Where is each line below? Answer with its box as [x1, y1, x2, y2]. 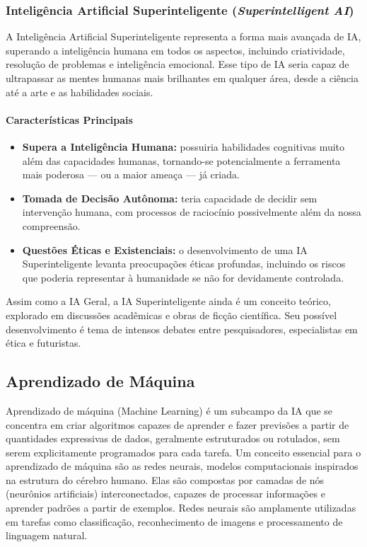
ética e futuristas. [6, 335, 81, 350]
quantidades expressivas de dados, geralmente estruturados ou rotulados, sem [6, 431, 340, 446]
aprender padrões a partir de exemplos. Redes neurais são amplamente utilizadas [6, 500, 356, 515]
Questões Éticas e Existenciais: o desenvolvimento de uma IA [22, 242, 308, 257]
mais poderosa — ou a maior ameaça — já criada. [22, 167, 240, 182]
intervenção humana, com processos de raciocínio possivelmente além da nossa [22, 205, 361, 219]
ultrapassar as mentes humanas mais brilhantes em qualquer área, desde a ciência [6, 71, 359, 85]
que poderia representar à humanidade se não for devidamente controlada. [22, 270, 344, 284]
